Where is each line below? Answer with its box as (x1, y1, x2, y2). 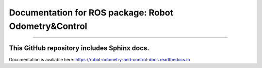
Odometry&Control (9, 21, 87, 31)
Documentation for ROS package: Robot (9, 7, 174, 18)
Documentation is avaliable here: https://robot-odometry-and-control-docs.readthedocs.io (9, 56, 190, 62)
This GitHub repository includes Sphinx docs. (9, 44, 150, 52)
